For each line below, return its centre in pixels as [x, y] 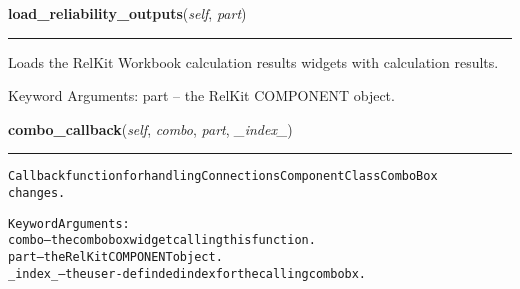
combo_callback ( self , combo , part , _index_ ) [150, 128]
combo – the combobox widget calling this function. [162, 240]
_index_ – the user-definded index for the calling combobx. [187, 273]
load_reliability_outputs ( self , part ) [127, 13]
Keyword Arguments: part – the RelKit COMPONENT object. [201, 95]
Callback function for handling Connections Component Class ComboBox [223, 176]
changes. [37, 193]
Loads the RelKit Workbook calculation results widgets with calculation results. [253, 61]
